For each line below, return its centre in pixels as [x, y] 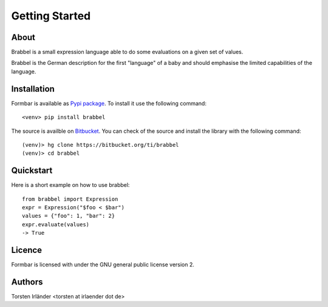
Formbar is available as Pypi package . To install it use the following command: [109, 103]
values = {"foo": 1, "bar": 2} [69, 216]
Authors [27, 282]
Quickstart [32, 171]
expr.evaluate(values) [56, 224]
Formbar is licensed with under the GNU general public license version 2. [103, 265]
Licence [27, 250]
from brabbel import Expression [70, 199]
